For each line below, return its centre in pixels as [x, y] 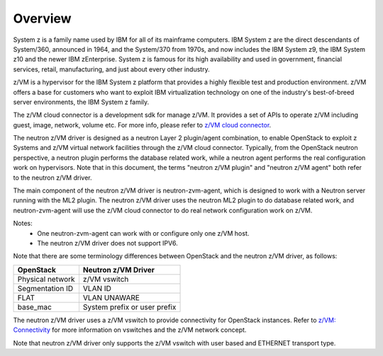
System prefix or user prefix [129, 306]
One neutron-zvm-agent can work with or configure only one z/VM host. [143, 233]
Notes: [23, 224]
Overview [42, 18]
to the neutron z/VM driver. [52, 178]
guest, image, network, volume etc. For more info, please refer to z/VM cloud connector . [142, 125]
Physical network [46, 279]
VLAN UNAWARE [111, 297]
